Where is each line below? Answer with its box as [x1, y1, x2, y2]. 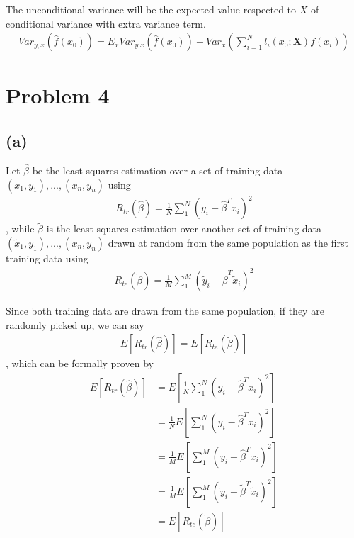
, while [6, 221, 35, 236]
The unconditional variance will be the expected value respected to [6, 2, 297, 16]
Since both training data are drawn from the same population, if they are [6, 303, 324, 318]
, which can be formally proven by [6, 356, 154, 371]
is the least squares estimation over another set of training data [46, 221, 322, 236]
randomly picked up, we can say [6, 317, 144, 332]
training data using [6, 250, 88, 265]
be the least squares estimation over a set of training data [32, 163, 283, 178]
